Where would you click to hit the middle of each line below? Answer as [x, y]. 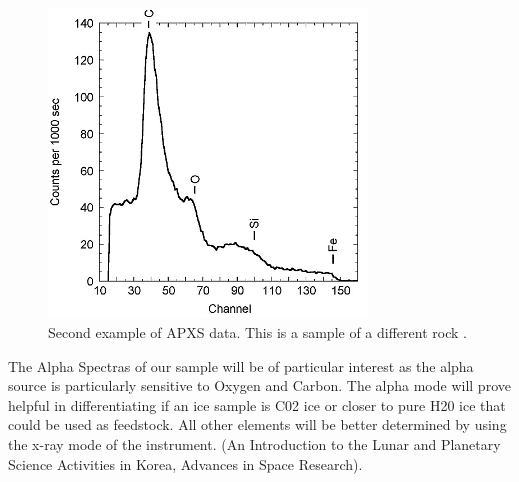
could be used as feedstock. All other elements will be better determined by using [257, 424]
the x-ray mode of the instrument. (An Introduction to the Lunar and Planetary [254, 444]
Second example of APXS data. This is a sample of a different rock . [257, 332]
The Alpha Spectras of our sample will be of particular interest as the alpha [241, 365]
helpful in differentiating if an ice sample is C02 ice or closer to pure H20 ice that [257, 404]
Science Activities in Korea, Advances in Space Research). [185, 463]
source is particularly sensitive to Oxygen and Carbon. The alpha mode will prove [259, 385]
